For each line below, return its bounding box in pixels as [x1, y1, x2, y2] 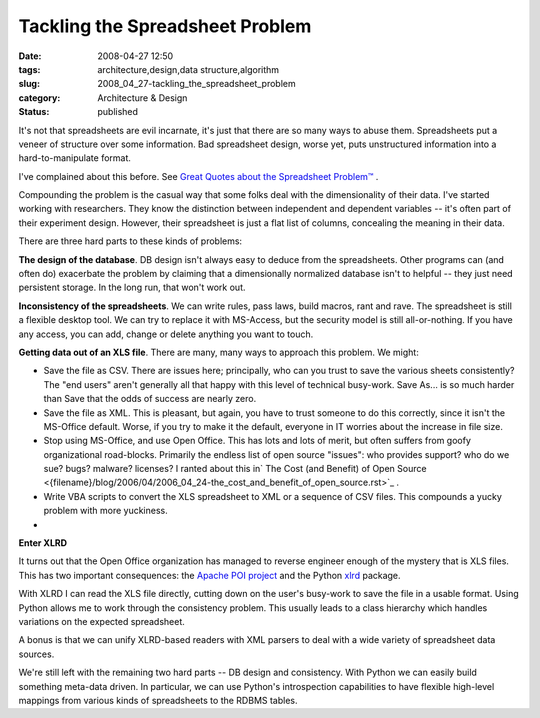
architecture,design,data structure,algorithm [97, 63, 280, 75]
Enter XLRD [18, 537, 68, 549]
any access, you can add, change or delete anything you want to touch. [18, 328, 314, 340]
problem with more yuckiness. [43, 505, 169, 517]
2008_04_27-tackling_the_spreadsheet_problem [97, 78, 296, 90]
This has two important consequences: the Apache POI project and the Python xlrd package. [18, 569, 401, 581]
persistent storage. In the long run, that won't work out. [18, 281, 246, 294]
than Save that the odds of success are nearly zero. [43, 393, 257, 405]
